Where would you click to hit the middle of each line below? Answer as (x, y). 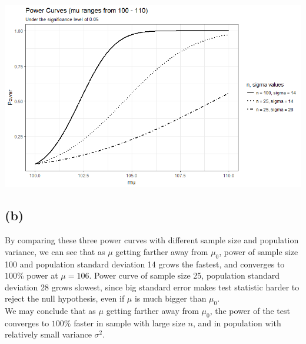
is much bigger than (170, 298)
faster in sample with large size (129, 322)
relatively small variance (48, 334)
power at (42, 275)
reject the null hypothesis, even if (65, 298)
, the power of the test (250, 311)
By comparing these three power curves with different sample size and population (152, 240)
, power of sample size (259, 251)
